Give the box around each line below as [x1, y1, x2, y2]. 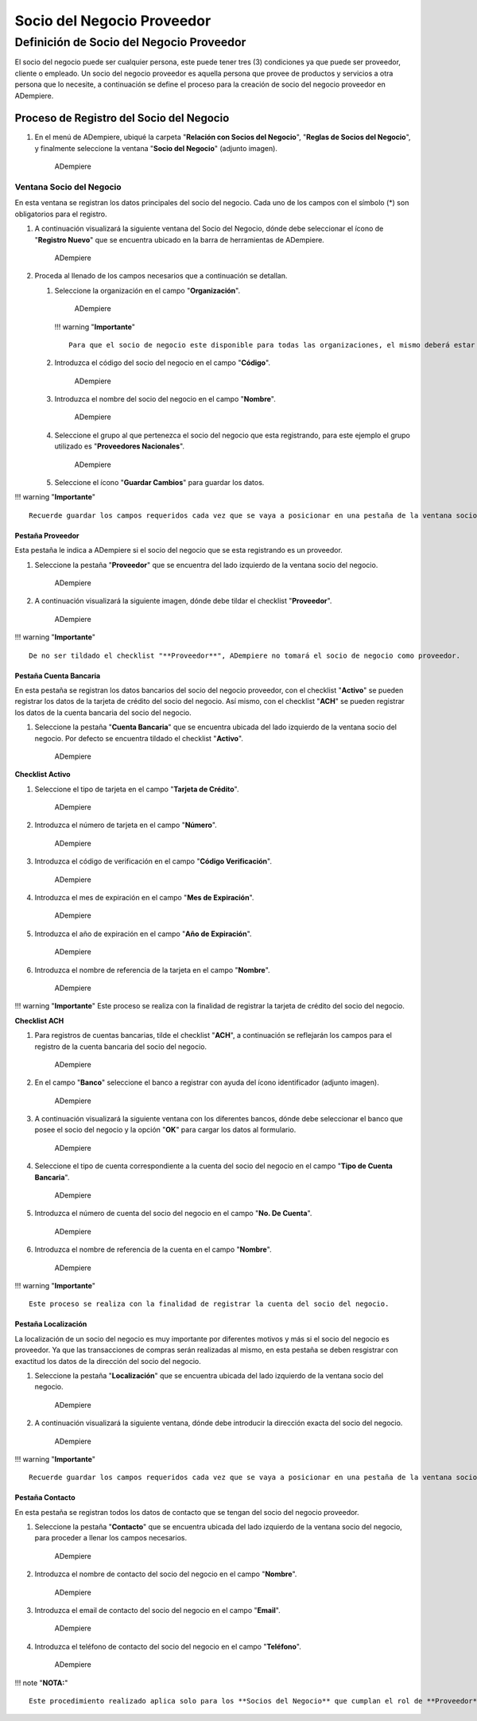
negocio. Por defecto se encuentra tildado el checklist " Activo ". [34, 733, 244, 743]
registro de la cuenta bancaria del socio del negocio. [34, 1042, 207, 1051]
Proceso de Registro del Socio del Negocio [14, 111, 230, 125]
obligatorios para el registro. [14, 209, 107, 219]
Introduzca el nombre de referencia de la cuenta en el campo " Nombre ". [34, 1245, 272, 1254]
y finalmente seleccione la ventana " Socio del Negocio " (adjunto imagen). [34, 143, 278, 153]
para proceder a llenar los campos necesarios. [34, 1533, 187, 1543]
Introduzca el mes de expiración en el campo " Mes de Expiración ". [34, 893, 254, 903]
